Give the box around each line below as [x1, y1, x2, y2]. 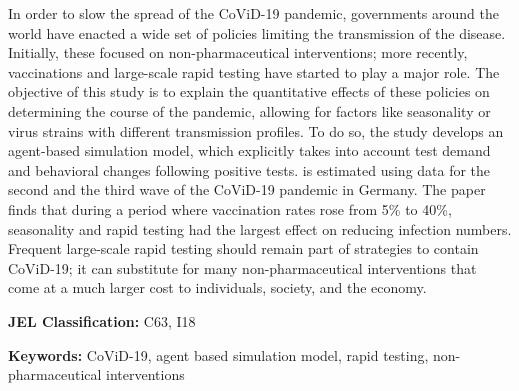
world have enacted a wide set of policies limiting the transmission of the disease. [8, 22, 506, 43]
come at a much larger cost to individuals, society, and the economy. [8, 277, 427, 298]
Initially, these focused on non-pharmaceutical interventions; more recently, [8, 42, 468, 63]
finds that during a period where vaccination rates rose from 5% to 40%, [8, 198, 452, 219]
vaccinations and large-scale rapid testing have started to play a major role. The [8, 61, 500, 82]
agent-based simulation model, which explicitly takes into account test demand [8, 140, 491, 161]
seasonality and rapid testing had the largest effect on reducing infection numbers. [8, 218, 512, 239]
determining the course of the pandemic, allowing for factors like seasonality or [8, 100, 491, 121]
